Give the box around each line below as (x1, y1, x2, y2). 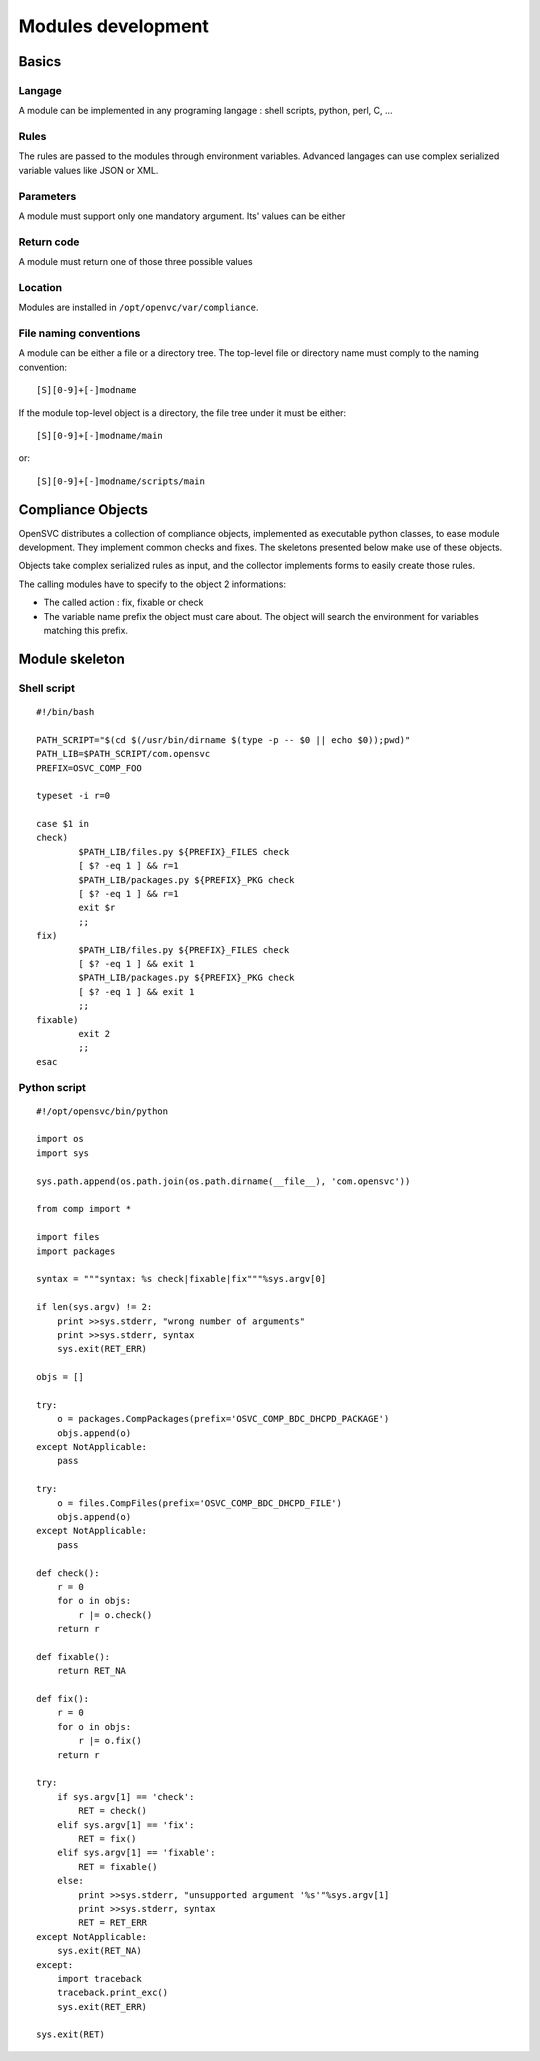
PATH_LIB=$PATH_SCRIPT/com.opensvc (36, 748, 211, 760)
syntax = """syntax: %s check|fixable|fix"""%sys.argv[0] (36, 1273, 327, 1285)
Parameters (18, 189, 77, 203)
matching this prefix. (43, 625, 129, 636)
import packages (36, 1245, 116, 1257)
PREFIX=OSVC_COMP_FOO (36, 762, 142, 774)
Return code (18, 235, 80, 249)
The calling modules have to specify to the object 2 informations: (18, 578, 287, 590)
